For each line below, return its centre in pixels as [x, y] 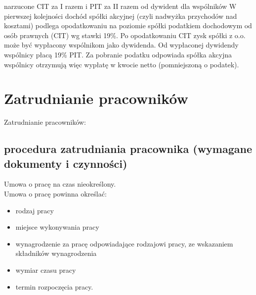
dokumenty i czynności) [66, 163]
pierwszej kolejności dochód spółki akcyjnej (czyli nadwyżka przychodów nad [121, 16]
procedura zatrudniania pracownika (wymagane [128, 149]
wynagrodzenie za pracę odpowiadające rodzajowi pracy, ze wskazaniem [124, 243]
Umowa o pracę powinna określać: [55, 194]
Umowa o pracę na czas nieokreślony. [60, 184]
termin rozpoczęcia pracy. [54, 286]
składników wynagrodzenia [56, 253]
